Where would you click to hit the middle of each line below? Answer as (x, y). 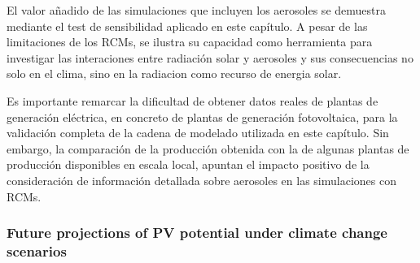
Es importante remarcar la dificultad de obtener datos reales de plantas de (192, 100)
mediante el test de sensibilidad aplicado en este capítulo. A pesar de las (187, 26)
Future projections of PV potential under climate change (197, 233)
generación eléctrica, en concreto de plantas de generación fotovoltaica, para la (202, 116)
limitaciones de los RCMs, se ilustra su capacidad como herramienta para (190, 42)
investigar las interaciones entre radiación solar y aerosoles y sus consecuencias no (210, 57)
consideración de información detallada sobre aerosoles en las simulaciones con (201, 180)
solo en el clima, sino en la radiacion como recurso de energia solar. (174, 73)
